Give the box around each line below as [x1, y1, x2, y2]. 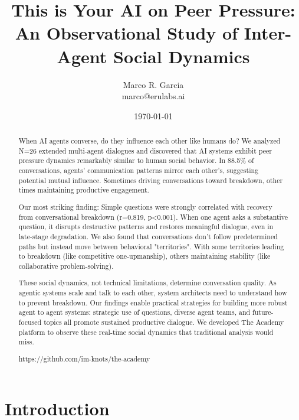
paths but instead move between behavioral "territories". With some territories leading [18, 241, 284, 251]
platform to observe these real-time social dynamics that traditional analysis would [18, 327, 274, 337]
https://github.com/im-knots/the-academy [18, 353, 150, 363]
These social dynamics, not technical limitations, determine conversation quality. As [18, 278, 277, 288]
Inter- [244, 21, 292, 45]
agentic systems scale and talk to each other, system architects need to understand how [18, 288, 287, 298]
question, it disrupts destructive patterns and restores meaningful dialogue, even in [18, 222, 274, 232]
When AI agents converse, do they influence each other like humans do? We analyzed [18, 136, 281, 146]
